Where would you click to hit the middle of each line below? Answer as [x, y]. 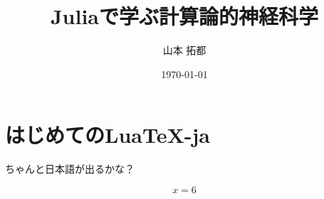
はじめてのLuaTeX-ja [108, 135]
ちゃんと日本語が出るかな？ [70, 169]
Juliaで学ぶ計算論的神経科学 [184, 16]
